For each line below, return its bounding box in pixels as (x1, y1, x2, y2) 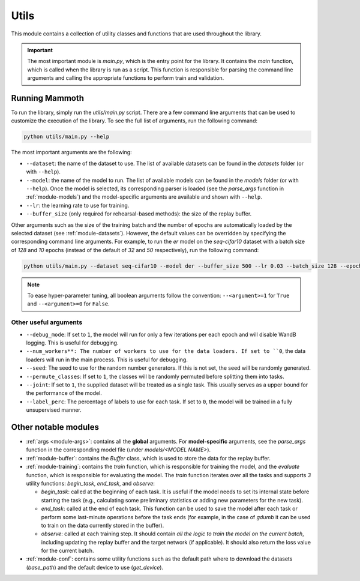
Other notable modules (11, 422, 99, 432)
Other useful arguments (11, 318, 83, 327)
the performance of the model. (26, 390, 102, 397)
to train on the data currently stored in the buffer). (41, 522, 164, 529)
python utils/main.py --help (23, 133, 110, 140)
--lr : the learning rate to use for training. (26, 202, 130, 209)
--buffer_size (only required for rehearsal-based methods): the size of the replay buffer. (26, 210, 252, 217)
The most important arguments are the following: (11, 149, 132, 156)
